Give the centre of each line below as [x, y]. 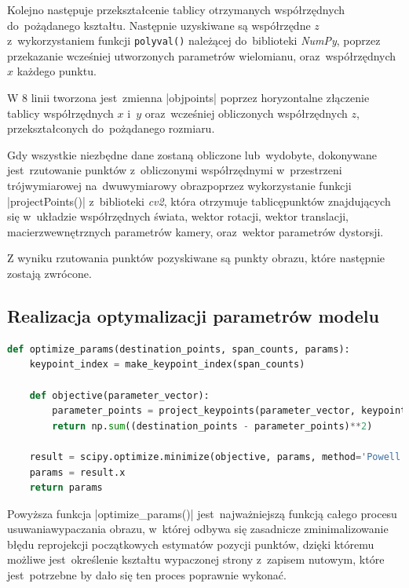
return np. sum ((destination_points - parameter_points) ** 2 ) [212, 426]
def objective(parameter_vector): [119, 395]
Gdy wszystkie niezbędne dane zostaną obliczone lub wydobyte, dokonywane [192, 154]
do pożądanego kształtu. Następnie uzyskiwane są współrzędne [159, 25]
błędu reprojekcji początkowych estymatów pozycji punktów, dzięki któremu [191, 544]
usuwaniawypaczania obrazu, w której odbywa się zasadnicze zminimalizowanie [198, 529]
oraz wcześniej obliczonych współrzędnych [246, 113]
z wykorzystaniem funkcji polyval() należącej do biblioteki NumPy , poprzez [194, 40]
